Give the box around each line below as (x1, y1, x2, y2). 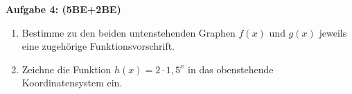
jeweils (319, 25, 347, 39)
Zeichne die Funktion (21, 62, 112, 76)
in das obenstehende (188, 62, 274, 76)
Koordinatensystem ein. (21, 75, 123, 90)
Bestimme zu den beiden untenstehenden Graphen (21, 25, 236, 39)
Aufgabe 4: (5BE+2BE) (6, 2, 121, 16)
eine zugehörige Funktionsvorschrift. (21, 39, 175, 53)
